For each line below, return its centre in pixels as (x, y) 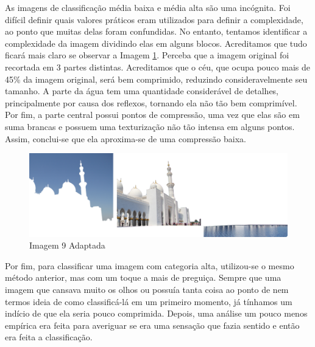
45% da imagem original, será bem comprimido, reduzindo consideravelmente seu (156, 79)
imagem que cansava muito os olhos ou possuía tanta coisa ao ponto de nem (147, 289)
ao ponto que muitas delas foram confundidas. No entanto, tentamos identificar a (156, 31)
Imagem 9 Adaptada (67, 245)
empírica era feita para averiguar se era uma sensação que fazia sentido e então (152, 325)
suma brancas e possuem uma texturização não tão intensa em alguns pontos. (150, 126)
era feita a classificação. (49, 337)
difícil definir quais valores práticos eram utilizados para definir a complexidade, (154, 19)
